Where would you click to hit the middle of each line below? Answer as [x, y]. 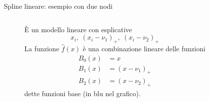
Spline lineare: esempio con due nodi [58, 6]
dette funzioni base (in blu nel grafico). [83, 93]
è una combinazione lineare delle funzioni [144, 48]
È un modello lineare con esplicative [78, 29]
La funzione [42, 48]
